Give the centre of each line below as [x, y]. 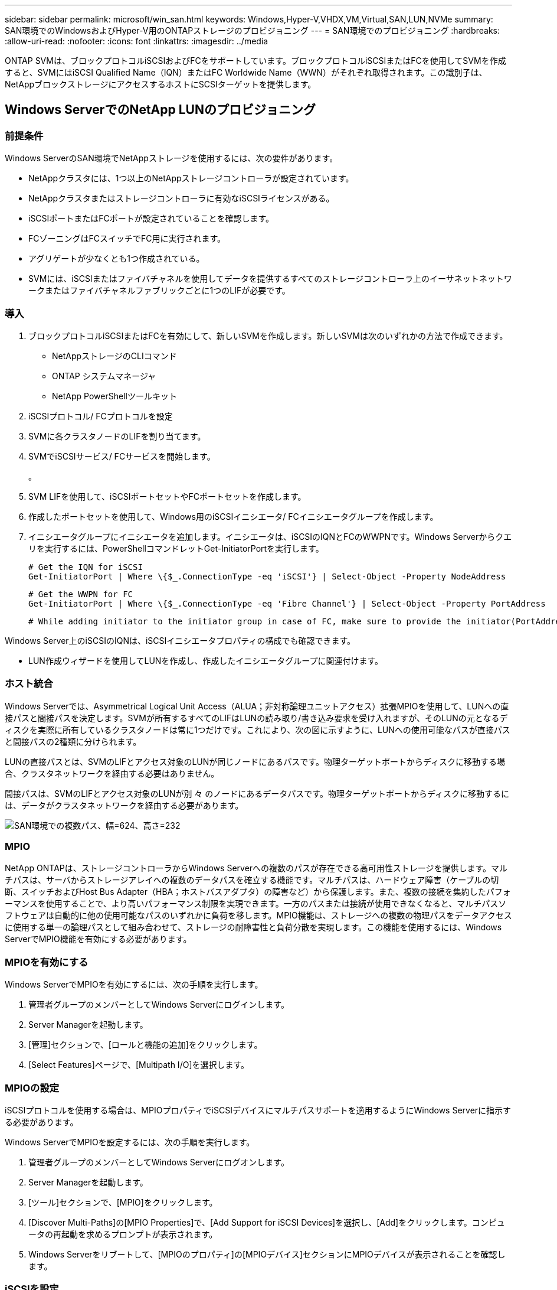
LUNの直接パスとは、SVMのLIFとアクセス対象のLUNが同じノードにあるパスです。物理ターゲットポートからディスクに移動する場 [255, 761]
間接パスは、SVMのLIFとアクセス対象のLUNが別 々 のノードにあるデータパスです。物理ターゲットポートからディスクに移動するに [257, 793]
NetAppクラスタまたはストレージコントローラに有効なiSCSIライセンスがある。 [181, 198]
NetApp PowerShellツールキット [114, 396]
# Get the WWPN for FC [81, 594]
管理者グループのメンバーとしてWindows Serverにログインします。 [159, 1005]
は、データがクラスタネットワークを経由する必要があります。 [124, 805]
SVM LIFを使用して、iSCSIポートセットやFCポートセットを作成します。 [167, 496]
